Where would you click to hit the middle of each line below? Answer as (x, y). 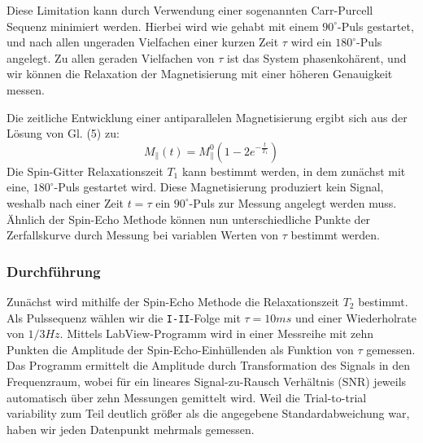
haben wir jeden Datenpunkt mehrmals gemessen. (131, 429)
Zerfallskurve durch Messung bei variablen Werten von (143, 235)
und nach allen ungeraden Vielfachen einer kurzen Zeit (143, 42)
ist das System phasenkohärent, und (316, 57)
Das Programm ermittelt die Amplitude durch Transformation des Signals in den (209, 365)
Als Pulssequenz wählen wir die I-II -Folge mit (124, 317)
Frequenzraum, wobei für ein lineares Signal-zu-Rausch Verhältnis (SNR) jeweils (207, 381)
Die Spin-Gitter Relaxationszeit (85, 171)
